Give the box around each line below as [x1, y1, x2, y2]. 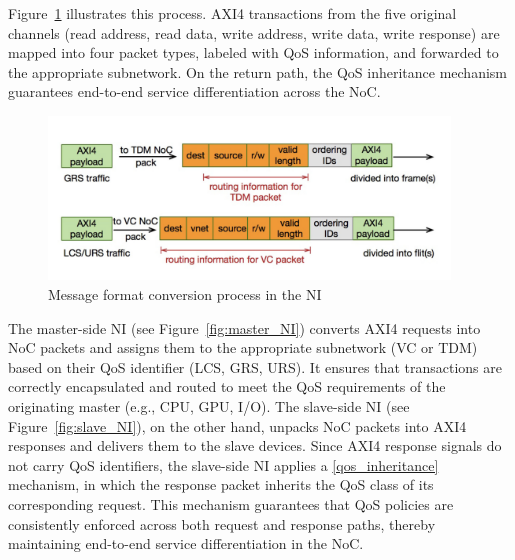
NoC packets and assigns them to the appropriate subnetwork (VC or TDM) [8, 337, 478, 358]
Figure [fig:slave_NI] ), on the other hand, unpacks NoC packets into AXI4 [8, 415, 467, 436]
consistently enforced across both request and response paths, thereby [8, 513, 436, 534]
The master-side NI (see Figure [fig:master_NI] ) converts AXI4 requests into [8, 317, 481, 338]
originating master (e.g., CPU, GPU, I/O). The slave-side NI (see [8, 395, 410, 416]
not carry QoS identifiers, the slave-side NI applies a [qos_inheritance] [8, 454, 439, 475]
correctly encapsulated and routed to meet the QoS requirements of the [8, 376, 446, 397]
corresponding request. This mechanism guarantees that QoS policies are [8, 493, 454, 514]
